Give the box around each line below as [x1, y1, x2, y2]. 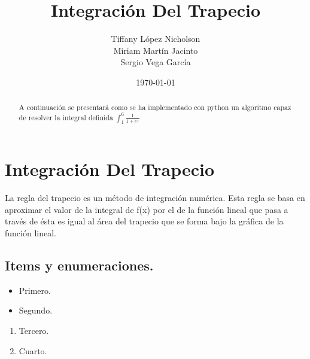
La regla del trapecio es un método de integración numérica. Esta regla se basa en [5, 191, 305, 204]
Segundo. [19, 304, 53, 317]
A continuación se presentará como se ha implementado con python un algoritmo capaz [19, 102, 291, 112]
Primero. [19, 284, 51, 296]
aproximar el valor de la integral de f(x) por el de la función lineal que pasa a [5, 203, 288, 215]
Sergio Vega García [120, 56, 191, 68]
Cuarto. [19, 344, 47, 357]
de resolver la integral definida [19, 112, 113, 122]
